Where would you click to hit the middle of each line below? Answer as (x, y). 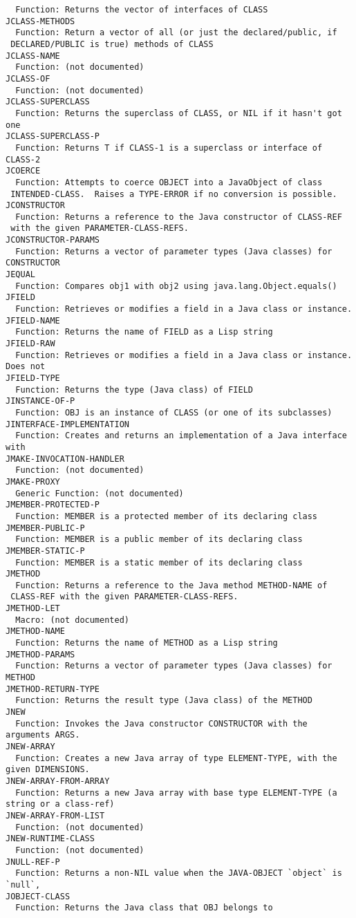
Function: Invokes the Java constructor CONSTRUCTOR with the (161, 723)
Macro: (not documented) (72, 620)
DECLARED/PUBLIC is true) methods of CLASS (112, 44)
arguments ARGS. (43, 735)
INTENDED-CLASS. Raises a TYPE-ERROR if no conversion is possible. (174, 194)
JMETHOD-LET (33, 609)
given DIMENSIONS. (48, 770)
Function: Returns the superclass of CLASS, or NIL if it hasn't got (179, 113)
